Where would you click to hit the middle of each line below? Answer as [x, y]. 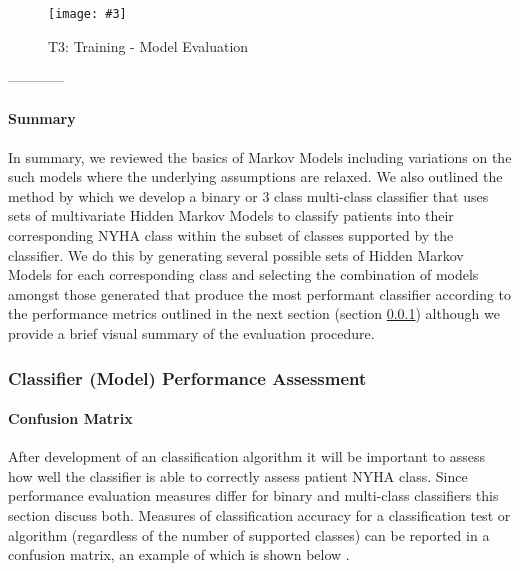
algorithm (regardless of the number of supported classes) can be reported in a [249, 534]
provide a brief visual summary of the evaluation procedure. [191, 332]
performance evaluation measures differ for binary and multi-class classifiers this [253, 495]
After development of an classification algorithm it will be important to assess [246, 456]
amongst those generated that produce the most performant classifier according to [260, 293]
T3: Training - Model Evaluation [148, 45]
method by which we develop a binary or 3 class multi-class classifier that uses [248, 195]
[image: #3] [87, 14]
